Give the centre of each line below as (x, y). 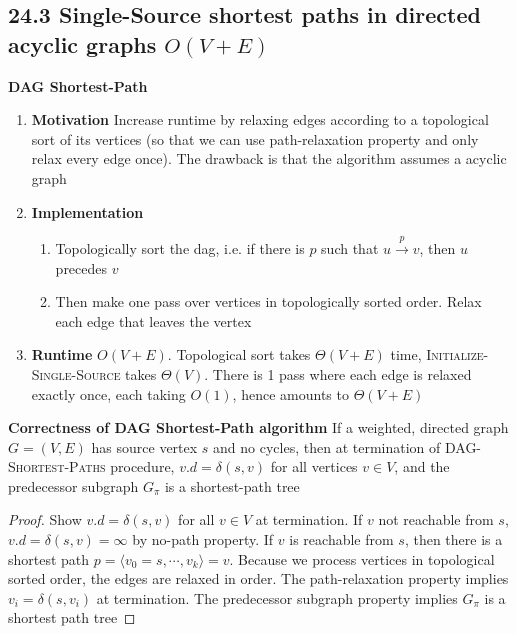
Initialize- (457, 354)
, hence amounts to (290, 393)
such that (350, 247)
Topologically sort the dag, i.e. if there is (180, 247)
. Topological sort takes (239, 354)
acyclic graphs (82, 43)
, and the (422, 466)
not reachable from (436, 519)
